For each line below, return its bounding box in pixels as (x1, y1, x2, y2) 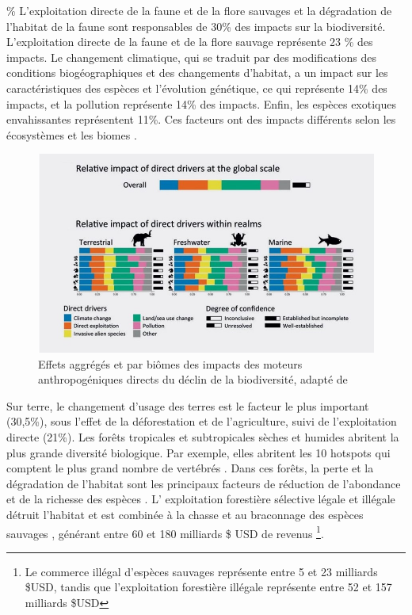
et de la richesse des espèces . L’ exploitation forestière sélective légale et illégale (6, 491, 395, 507)
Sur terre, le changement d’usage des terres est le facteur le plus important (6, 397, 369, 414)
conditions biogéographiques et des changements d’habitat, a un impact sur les (6, 64, 388, 81)
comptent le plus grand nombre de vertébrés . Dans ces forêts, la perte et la (6, 460, 374, 476)
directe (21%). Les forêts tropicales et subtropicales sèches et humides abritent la (6, 429, 399, 445)
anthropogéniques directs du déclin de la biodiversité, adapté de (38, 371, 348, 388)
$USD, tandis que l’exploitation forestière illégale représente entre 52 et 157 (25, 579, 392, 595)
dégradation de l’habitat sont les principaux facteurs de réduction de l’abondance (6, 475, 401, 491)
